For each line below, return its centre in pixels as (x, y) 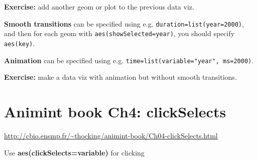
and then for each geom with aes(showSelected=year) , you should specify (119, 33)
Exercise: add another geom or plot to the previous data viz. (99, 7)
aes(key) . (20, 43)
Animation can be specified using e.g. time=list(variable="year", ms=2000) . (129, 60)
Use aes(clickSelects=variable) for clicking (74, 152)
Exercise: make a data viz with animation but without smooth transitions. (120, 77)
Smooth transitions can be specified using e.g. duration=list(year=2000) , (124, 23)
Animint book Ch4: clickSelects (115, 111)
